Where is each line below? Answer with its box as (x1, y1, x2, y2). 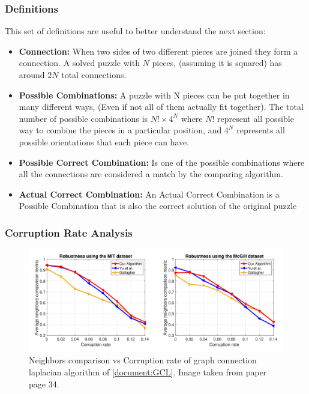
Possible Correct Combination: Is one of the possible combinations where (19, 156, 305, 168)
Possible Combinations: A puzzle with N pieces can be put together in (19, 88, 290, 101)
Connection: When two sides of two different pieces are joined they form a (19, 44, 298, 57)
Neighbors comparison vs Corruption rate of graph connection (29, 354, 257, 366)
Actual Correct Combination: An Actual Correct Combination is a (19, 187, 280, 200)
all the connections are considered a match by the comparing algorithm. (19, 168, 283, 180)
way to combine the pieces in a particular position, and (19, 124, 222, 136)
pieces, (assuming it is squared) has (152, 56, 282, 69)
